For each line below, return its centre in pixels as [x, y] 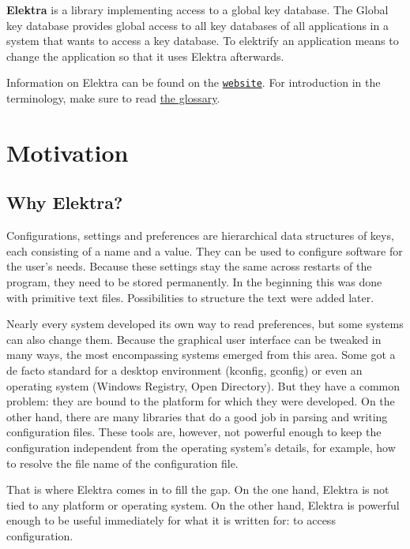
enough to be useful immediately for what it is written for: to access [171, 520]
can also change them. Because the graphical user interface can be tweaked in [194, 339]
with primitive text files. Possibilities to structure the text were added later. [190, 297]
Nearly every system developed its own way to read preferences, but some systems [205, 324]
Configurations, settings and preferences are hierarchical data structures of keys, [200, 235]
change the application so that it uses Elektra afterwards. [145, 56]
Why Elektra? [65, 202]
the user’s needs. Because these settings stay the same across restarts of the [189, 266]
